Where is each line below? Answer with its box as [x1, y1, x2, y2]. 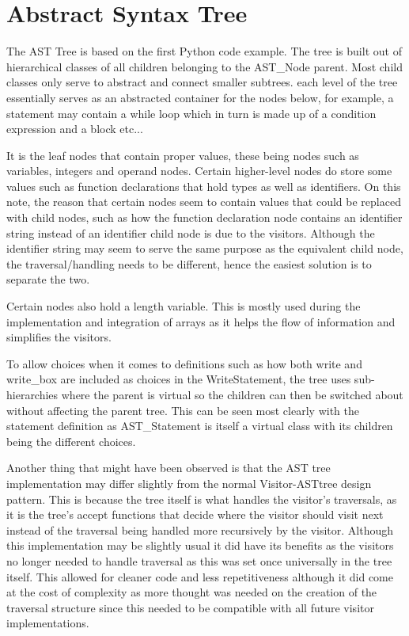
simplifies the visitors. [6, 329, 112, 345]
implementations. [6, 615, 89, 631]
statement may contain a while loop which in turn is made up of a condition [6, 105, 377, 121]
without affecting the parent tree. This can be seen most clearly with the [6, 402, 359, 418]
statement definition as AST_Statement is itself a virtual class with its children [6, 417, 393, 434]
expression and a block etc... [6, 120, 143, 137]
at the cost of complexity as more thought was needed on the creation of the [6, 584, 377, 600]
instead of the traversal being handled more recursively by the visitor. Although [6, 521, 394, 538]
